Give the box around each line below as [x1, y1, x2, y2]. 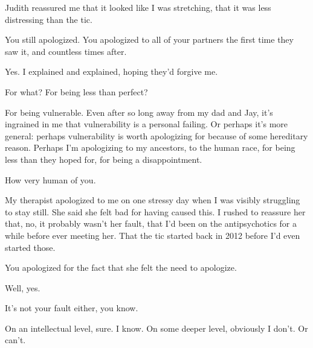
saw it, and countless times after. [5, 45, 127, 57]
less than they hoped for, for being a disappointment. [5, 153, 202, 165]
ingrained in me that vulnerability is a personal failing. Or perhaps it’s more [5, 118, 288, 130]
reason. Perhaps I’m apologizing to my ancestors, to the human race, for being [5, 141, 295, 154]
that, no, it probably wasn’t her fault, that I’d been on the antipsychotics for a [5, 217, 297, 230]
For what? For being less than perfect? [5, 85, 148, 98]
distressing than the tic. [5, 13, 92, 25]
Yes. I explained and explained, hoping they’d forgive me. [5, 65, 218, 78]
